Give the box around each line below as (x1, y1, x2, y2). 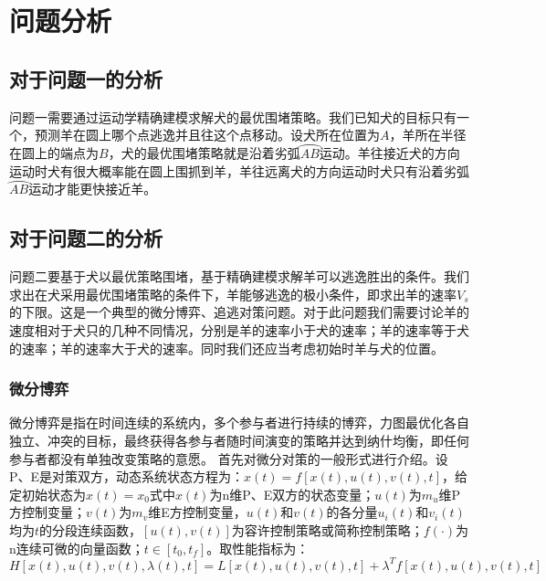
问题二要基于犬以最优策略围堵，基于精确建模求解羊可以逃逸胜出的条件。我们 (9, 267, 469, 286)
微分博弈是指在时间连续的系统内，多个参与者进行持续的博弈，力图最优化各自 (9, 413, 469, 432)
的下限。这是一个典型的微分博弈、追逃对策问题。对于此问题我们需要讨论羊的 (9, 302, 469, 322)
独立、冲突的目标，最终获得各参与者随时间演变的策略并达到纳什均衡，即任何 (9, 430, 469, 449)
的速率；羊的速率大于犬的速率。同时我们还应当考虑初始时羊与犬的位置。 (9, 338, 444, 357)
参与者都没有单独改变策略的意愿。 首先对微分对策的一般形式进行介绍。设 (9, 449, 448, 468)
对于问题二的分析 (9, 224, 163, 252)
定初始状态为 (9, 484, 86, 503)
